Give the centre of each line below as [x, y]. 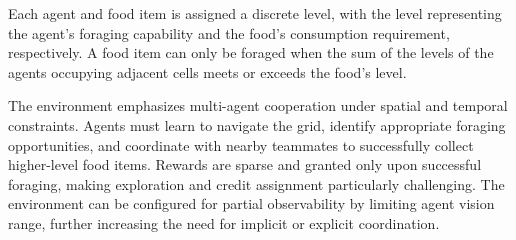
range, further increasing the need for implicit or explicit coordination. [224, 222]
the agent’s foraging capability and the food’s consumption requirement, [229, 32]
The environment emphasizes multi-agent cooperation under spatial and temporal [258, 105]
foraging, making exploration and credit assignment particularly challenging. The [256, 183]
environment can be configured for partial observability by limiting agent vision [251, 203]
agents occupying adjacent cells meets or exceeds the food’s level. [207, 71]
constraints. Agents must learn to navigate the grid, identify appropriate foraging [257, 124]
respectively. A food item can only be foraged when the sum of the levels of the [251, 52]
